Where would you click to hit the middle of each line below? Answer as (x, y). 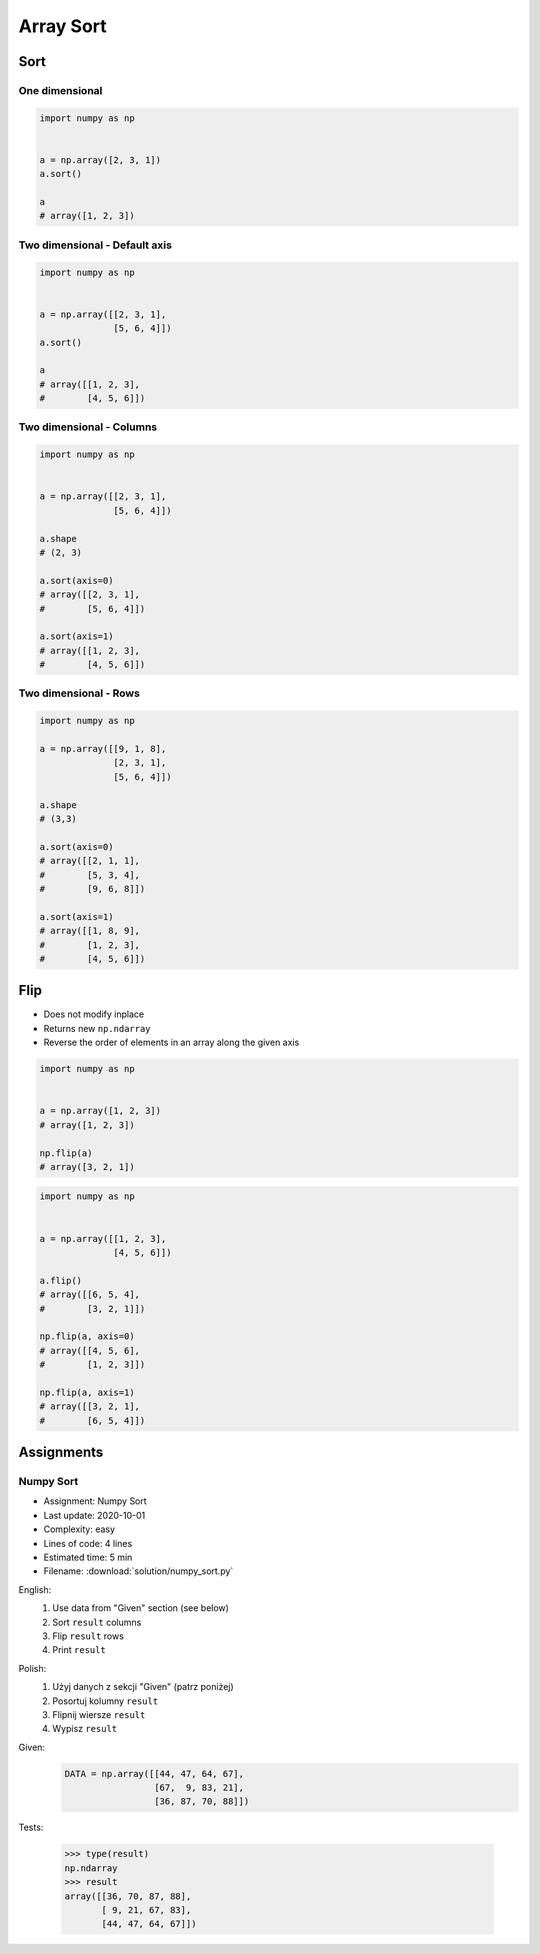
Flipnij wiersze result (99, 1714)
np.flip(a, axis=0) (87, 1336)
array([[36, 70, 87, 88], (128, 1896)
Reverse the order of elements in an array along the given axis (171, 1042)
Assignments (61, 1452)
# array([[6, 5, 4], (89, 1294)
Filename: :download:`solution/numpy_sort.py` (138, 1571)
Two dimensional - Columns (88, 427)
